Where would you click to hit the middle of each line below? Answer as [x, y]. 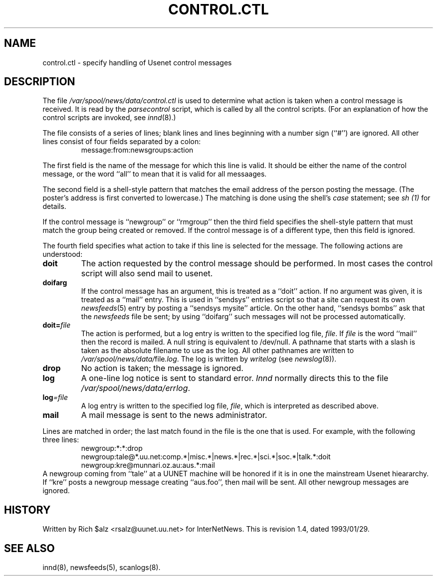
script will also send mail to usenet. [147, 274]
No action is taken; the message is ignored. [162, 368]
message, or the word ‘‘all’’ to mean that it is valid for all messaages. [155, 174]
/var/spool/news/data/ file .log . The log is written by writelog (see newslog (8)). [209, 359]
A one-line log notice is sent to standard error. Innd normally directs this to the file [235, 378]
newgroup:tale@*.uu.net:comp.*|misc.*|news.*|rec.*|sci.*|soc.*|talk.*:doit [206, 457]
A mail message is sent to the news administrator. [174, 415]
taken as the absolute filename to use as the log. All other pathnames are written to [218, 351]
